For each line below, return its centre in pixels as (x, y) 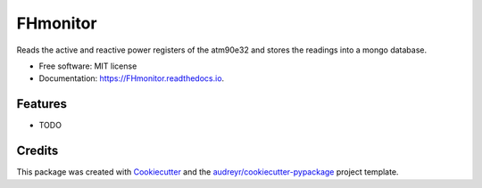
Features (42, 104)
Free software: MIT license (88, 66)
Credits (37, 151)
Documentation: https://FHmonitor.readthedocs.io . (132, 78)
